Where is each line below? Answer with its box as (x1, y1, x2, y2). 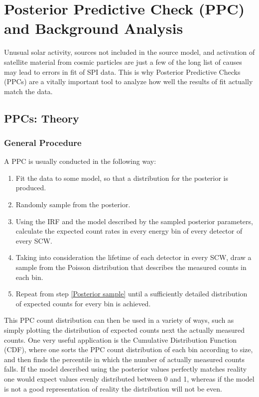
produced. (15, 182, 46, 193)
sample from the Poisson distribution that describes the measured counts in (15, 262, 247, 272)
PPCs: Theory (4, 110, 79, 126)
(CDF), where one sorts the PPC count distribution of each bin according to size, (4, 344, 253, 355)
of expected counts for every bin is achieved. (15, 298, 151, 308)
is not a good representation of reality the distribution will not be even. (4, 383, 222, 394)
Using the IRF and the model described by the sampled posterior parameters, (15, 216, 253, 226)
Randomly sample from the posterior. (15, 199, 130, 210)
